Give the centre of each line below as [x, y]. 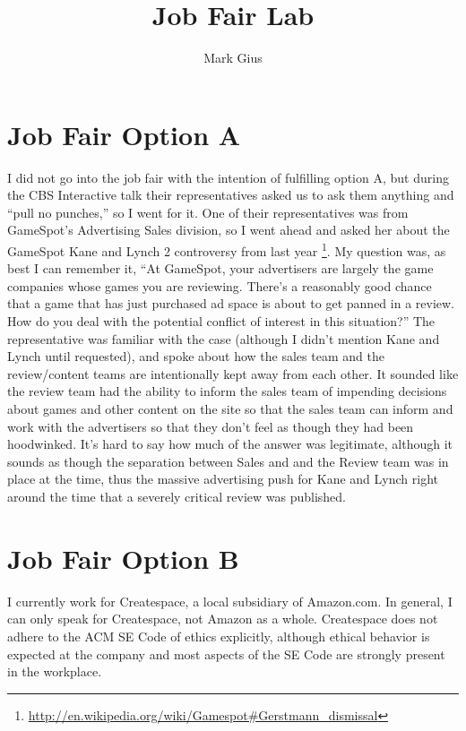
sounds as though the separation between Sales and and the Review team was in [228, 461]
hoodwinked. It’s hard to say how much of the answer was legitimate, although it [230, 444]
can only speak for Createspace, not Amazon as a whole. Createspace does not [223, 619]
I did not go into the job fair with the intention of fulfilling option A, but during [228, 177]
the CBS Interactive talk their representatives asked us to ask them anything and [231, 195]
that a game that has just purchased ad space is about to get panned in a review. [231, 303]
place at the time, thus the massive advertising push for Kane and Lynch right [223, 479]
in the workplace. [55, 671]
